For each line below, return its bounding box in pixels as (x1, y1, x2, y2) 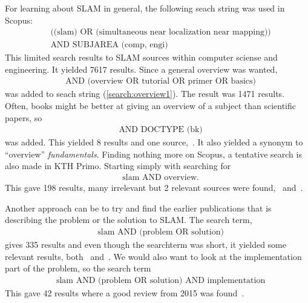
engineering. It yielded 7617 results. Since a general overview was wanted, (5, 62, 278, 75)
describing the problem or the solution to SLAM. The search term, (5, 213, 252, 226)
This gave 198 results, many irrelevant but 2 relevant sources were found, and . (5, 181, 303, 194)
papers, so (5, 111, 42, 124)
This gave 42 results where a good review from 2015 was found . (5, 286, 244, 299)
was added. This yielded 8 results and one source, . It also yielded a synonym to (5, 136, 303, 148)
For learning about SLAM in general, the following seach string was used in (5, 2, 285, 14)
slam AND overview (122, 173, 197, 182)
